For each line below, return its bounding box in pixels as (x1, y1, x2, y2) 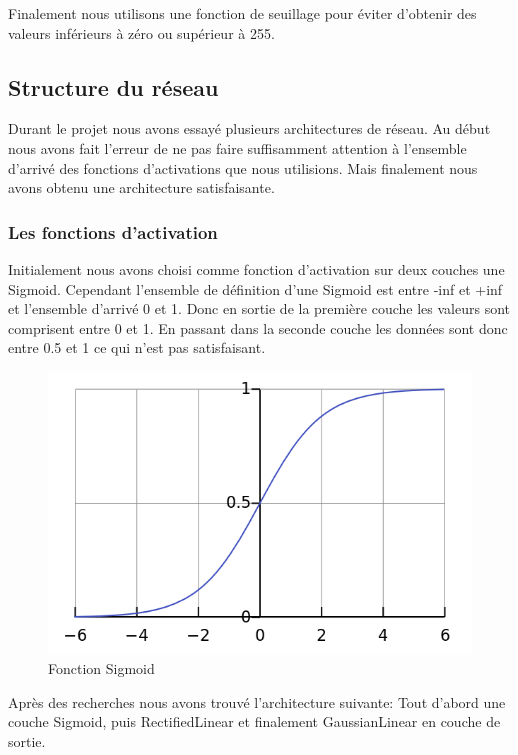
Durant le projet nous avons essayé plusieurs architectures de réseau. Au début (8, 118, 491, 139)
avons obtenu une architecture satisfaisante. (8, 177, 275, 198)
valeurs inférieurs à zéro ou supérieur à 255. (8, 22, 275, 43)
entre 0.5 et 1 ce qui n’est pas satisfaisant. (8, 337, 266, 358)
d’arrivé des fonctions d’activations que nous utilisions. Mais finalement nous (8, 157, 478, 178)
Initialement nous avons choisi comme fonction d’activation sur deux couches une (8, 258, 505, 279)
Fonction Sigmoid (48, 658, 155, 679)
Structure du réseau (8, 71, 219, 102)
